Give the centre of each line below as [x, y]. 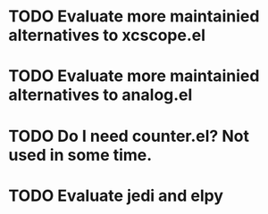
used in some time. [80, 155]
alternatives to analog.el [100, 95]
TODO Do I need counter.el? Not [129, 136]
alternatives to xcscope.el [107, 35]
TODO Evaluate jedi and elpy [116, 196]
